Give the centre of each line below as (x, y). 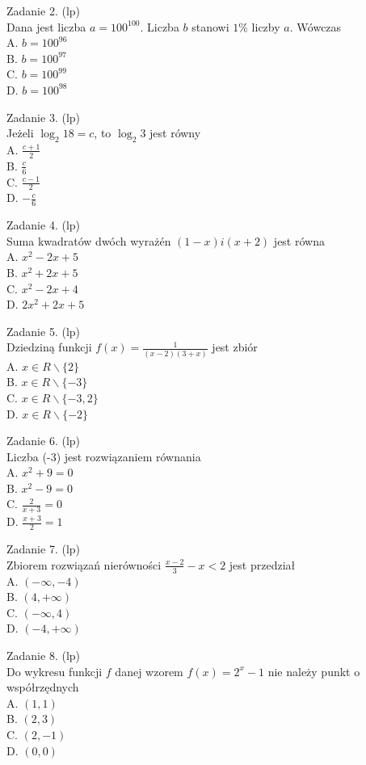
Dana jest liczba (46, 26)
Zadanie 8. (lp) (44, 655)
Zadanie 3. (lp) (44, 117)
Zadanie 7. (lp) (44, 549)
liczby (266, 26)
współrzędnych (43, 687)
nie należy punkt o (314, 671)
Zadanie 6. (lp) (44, 441)
